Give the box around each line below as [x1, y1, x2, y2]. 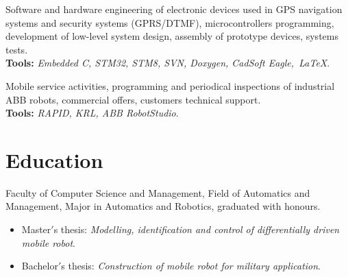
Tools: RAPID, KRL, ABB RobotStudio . [5, 106, 179, 120]
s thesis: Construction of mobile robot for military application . [61, 258, 321, 273]
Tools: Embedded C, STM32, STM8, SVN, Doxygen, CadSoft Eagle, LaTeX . [5, 56, 330, 70]
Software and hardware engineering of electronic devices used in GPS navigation [5, 2, 343, 16]
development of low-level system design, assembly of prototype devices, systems [5, 29, 338, 43]
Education [5, 145, 103, 173]
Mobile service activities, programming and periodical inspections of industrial [5, 78, 335, 93]
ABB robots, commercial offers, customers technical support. [5, 92, 261, 106]
